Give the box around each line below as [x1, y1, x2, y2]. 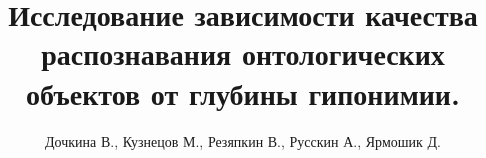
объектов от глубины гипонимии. [26, 72, 460, 113]
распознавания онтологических [41, 33, 445, 74]
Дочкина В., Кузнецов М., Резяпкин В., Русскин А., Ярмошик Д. [45, 130, 441, 151]
